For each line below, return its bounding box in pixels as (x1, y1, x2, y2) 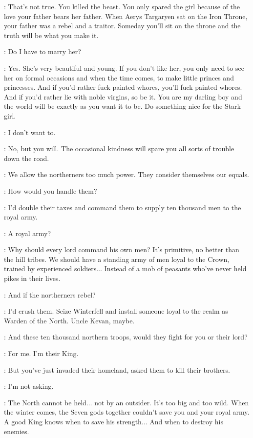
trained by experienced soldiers (4, 263, 97, 274)
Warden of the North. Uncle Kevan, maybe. (4, 315, 135, 325)
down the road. (4, 153, 49, 163)
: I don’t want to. (4, 127, 56, 137)
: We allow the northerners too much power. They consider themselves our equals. (4, 169, 249, 179)
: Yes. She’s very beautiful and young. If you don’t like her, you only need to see (4, 62, 244, 73)
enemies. (4, 426, 29, 436)
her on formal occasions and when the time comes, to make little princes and (4, 72, 234, 82)
